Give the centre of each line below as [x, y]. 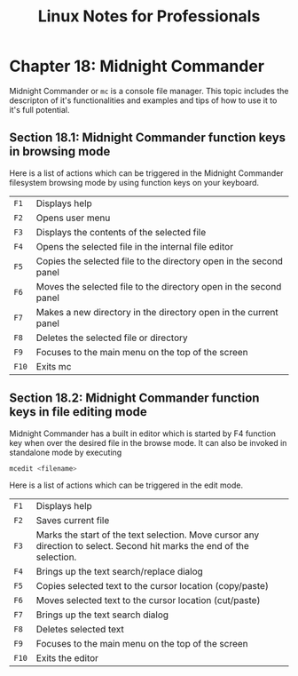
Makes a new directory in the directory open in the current [157, 312]
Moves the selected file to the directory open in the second [159, 286]
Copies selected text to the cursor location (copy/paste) [152, 586]
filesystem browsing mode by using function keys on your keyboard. [134, 182]
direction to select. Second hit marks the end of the [143, 546]
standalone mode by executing [66, 452]
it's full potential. [39, 109]
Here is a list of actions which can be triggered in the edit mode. [126, 485]
